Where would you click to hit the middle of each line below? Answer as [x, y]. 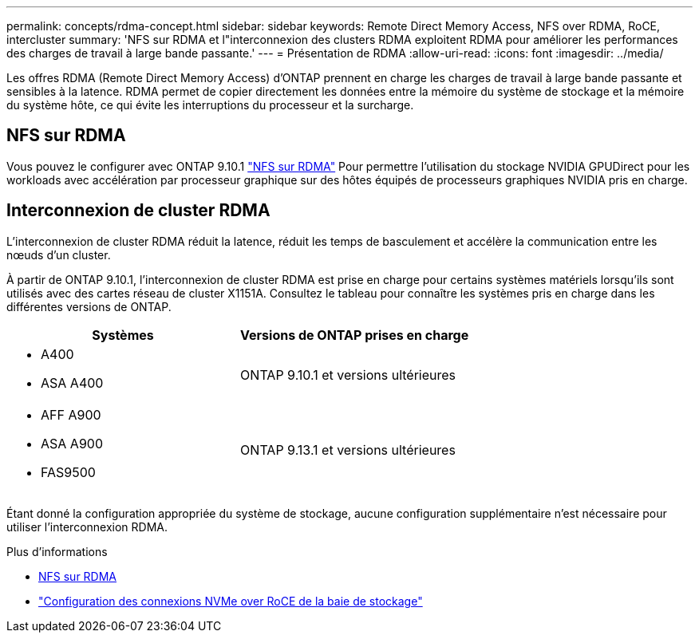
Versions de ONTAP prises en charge [355, 335]
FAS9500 [68, 472]
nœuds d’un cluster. [59, 254]
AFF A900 [71, 414]
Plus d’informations [57, 551]
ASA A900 [72, 443]
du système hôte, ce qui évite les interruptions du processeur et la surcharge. [210, 105]
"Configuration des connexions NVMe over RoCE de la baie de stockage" [231, 601]
